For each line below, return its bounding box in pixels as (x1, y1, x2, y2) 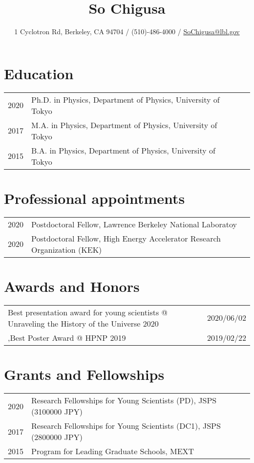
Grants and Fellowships (4, 364, 165, 384)
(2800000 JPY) (31, 431, 83, 443)
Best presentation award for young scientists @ (8, 306, 168, 318)
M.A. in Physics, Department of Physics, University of (31, 119, 217, 131)
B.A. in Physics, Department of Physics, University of (31, 144, 215, 156)
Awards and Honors (4, 276, 140, 296)
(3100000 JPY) (31, 406, 83, 418)
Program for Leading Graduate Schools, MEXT (31, 445, 194, 457)
